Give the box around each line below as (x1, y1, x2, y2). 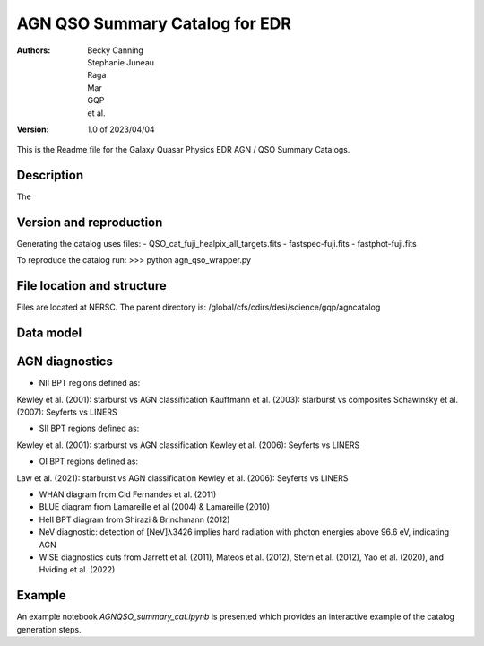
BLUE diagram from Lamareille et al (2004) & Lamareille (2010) (39, 502, 271, 512)
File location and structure (16, 278, 168, 293)
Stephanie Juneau (87, 57, 155, 67)
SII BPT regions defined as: (39, 423, 140, 434)
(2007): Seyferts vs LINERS (16, 406, 117, 417)
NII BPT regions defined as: (39, 378, 141, 388)
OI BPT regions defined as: (39, 456, 139, 467)
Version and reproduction (16, 215, 163, 230)
